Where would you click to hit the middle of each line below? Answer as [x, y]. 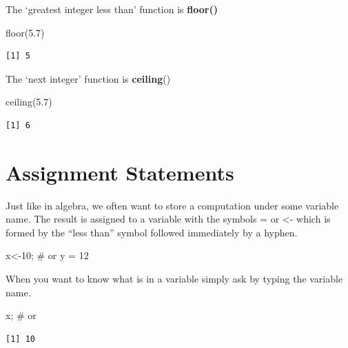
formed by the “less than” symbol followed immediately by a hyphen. [152, 232]
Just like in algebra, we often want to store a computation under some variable [172, 205]
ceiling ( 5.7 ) [29, 102]
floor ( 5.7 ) [25, 32]
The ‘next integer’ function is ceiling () [88, 78]
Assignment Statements [120, 172]
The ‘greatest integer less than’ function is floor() [112, 9]
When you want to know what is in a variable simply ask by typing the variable [174, 279]
